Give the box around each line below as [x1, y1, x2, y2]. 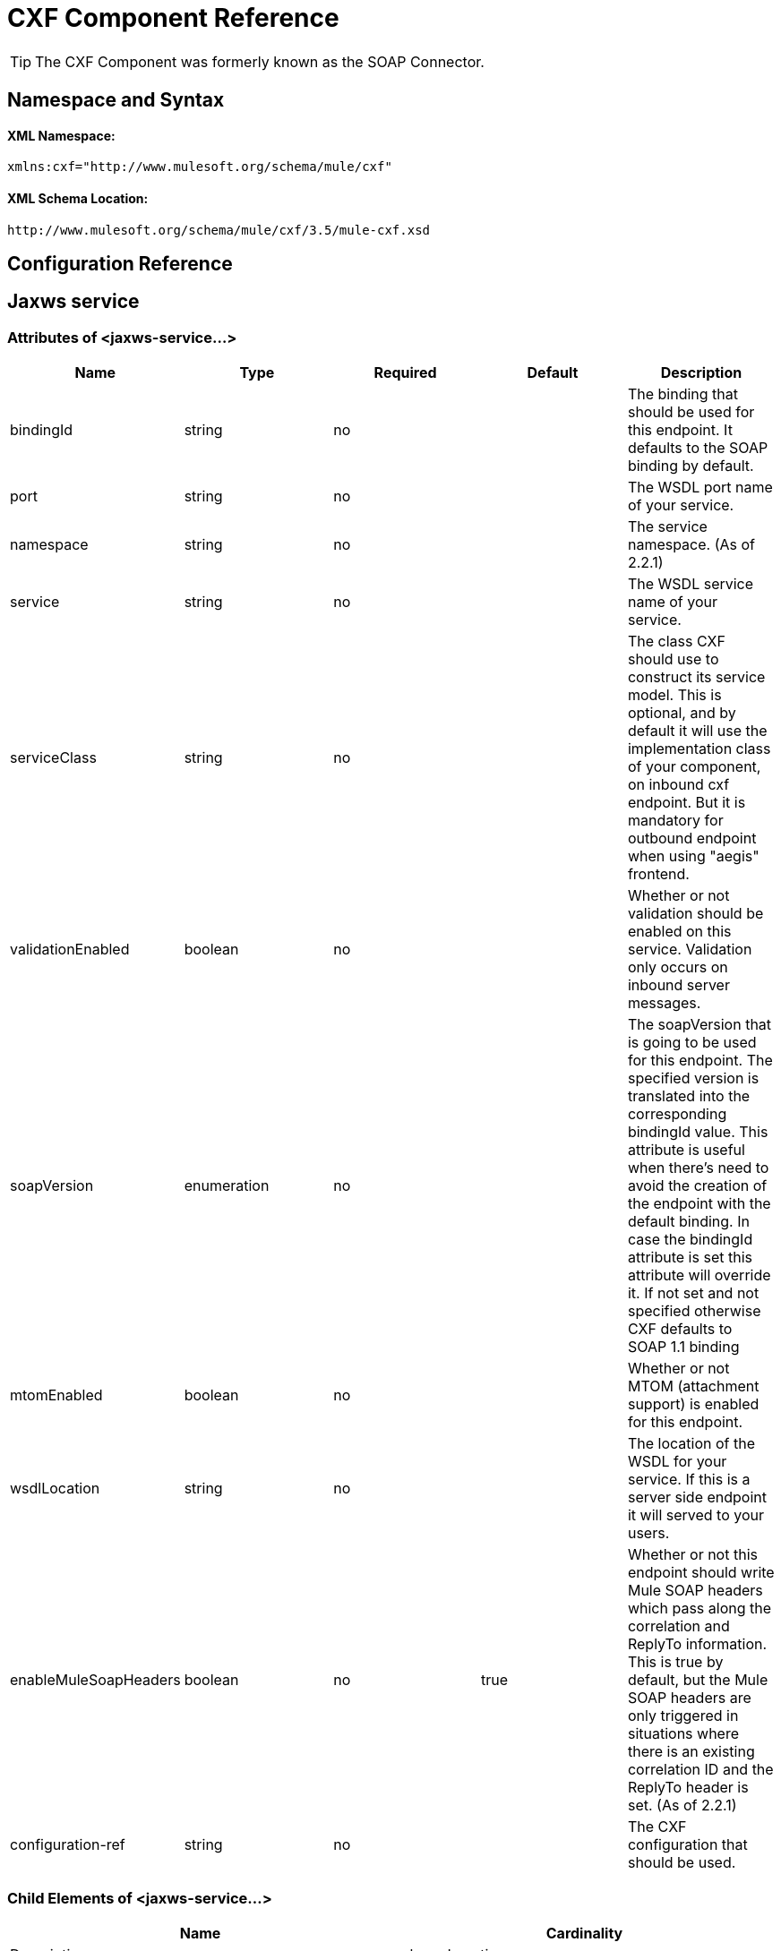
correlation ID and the [627, 1760, 774, 1779]
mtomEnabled [10, 1386, 103, 1405]
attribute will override [627, 1266, 771, 1285]
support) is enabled [627, 1395, 760, 1414]
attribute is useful [627, 1141, 745, 1159]
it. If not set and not [627, 1284, 760, 1303]
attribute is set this [627, 1248, 752, 1267]
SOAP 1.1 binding [627, 1338, 740, 1356]
